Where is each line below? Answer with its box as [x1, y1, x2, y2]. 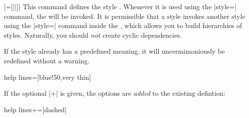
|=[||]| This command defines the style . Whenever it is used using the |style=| [4, 1, 237, 11]
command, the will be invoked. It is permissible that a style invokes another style [4, 11, 246, 21]
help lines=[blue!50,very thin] [4, 72, 91, 82]
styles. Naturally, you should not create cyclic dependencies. [4, 29, 182, 40]
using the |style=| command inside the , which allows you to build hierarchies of [4, 20, 242, 30]
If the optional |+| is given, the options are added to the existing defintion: [4, 88, 226, 98]
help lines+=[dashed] [4, 104, 67, 114]
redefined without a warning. [4, 55, 90, 65]
